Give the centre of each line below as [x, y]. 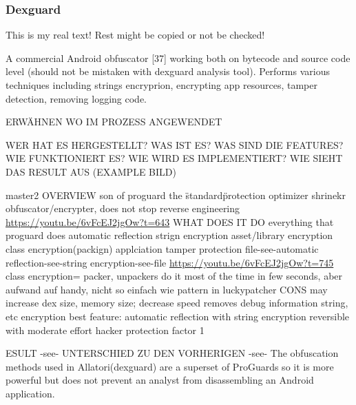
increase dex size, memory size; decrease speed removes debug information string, [177, 303]
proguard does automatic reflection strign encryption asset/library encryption [169, 235]
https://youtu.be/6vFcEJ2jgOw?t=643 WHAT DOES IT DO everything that [170, 221]
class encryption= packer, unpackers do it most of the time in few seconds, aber [174, 276]
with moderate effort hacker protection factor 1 [105, 330]
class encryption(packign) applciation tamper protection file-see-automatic [162, 248]
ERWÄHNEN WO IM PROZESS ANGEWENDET [114, 122]
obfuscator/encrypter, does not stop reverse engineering [123, 208]
